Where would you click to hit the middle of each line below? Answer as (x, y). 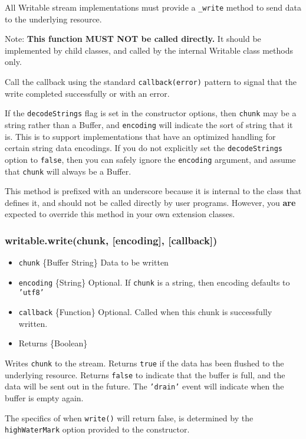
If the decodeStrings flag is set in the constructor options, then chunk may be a (151, 113)
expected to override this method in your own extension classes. (120, 214)
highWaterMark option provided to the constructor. (97, 429)
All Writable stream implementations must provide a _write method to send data (153, 7)
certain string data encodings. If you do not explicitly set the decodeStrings (144, 148)
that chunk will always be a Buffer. (68, 171)
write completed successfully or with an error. (87, 93)
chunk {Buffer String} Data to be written (93, 262)
